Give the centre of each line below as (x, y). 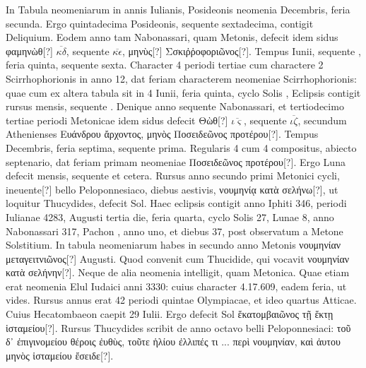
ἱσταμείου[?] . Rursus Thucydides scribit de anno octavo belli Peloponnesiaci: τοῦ (178, 327)
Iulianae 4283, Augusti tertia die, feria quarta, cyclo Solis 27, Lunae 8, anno (170, 216)
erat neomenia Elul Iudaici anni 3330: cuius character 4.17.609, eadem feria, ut (176, 286)
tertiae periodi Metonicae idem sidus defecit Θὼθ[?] (117, 120)
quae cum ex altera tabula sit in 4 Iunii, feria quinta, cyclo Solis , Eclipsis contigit (183, 92)
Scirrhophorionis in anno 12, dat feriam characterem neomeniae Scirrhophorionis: (181, 78)
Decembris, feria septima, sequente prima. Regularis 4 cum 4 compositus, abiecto (181, 147)
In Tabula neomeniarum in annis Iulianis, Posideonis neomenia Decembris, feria (178, 9)
